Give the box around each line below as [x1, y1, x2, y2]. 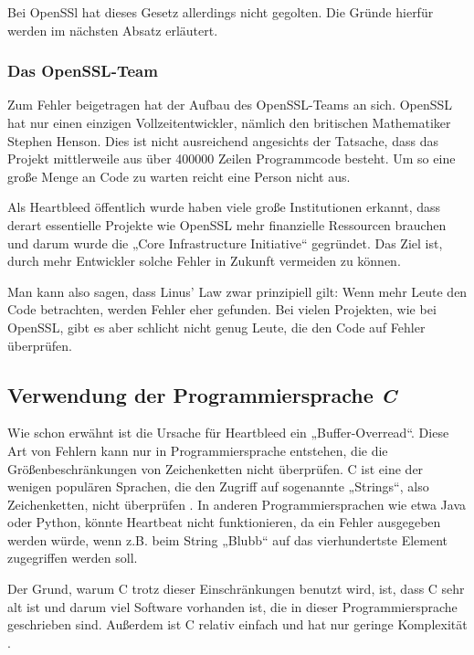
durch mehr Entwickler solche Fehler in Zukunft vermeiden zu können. [7, 251, 401, 270]
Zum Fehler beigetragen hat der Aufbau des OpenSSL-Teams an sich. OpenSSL [7, 95, 453, 114]
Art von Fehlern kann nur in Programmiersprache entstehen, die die [7, 440, 388, 460]
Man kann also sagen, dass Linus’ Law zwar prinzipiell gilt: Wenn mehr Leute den [7, 281, 468, 301]
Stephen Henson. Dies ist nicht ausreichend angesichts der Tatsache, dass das [7, 131, 438, 150]
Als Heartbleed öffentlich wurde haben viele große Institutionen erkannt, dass [7, 197, 441, 217]
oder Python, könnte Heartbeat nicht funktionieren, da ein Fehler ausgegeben [7, 512, 441, 532]
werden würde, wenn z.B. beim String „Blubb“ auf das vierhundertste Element [7, 530, 448, 549]
